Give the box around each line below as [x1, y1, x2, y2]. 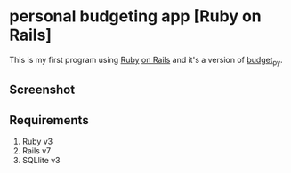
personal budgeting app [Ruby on [9, 6, 262, 27]
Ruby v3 [21, 136, 53, 146]
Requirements [9, 113, 89, 128]
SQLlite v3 [21, 154, 61, 165]
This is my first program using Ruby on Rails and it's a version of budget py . [9, 54, 283, 67]
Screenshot [9, 83, 76, 98]
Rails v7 [21, 145, 52, 156]
